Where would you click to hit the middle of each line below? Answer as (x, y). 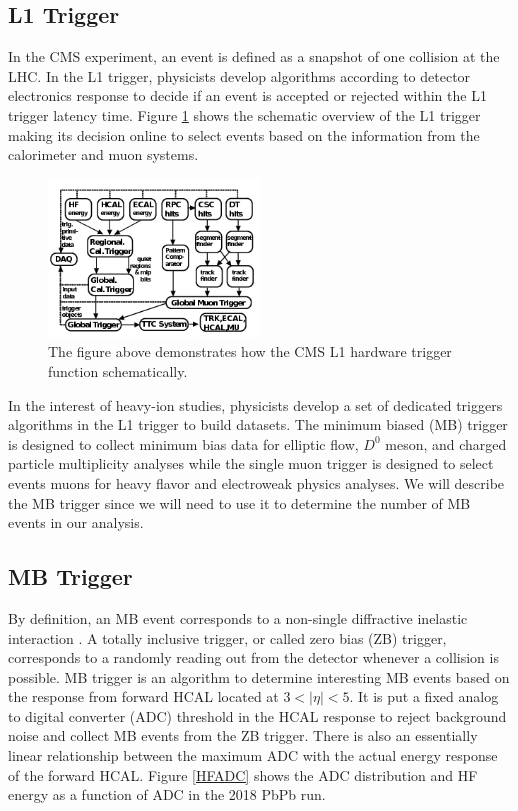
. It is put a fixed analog (424, 696)
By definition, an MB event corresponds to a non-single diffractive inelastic (238, 617)
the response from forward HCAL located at (143, 696)
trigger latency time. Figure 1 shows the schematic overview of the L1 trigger (244, 114)
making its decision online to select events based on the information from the (244, 134)
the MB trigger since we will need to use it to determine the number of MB (239, 502)
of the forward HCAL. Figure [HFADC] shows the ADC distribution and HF (243, 774)
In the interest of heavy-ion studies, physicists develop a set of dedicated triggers (255, 404)
